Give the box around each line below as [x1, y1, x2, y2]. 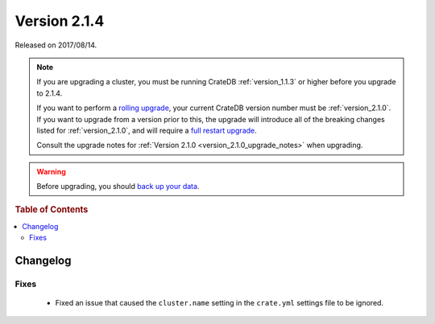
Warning [36, 166, 66, 176]
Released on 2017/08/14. [14, 40, 97, 50]
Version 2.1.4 [14, 12, 105, 30]
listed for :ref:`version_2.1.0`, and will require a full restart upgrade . [36, 125, 257, 135]
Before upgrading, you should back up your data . [36, 182, 200, 191]
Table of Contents [14, 204, 89, 215]
